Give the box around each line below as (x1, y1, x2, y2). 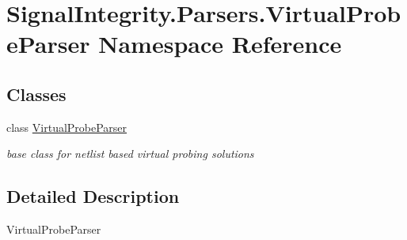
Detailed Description (6, 184, 180, 208)
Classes (6, 81, 67, 106)
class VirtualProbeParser (6, 118, 127, 135)
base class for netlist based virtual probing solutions (6, 145, 254, 162)
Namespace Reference (98, 28, 342, 60)
